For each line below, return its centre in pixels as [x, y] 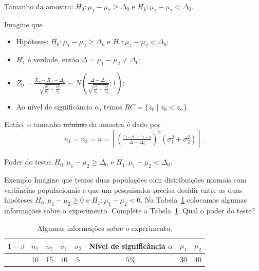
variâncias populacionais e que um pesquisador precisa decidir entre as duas [123, 189]
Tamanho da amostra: [39, 6]
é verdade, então [53, 59]
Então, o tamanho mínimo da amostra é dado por [82, 124]
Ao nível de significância [54, 106]
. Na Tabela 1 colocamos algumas [194, 200]
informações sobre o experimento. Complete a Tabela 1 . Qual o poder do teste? [130, 210]
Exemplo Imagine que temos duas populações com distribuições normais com [125, 179]
